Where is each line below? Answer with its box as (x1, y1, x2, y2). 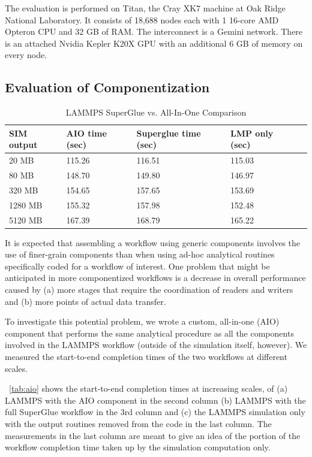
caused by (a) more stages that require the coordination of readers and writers (5, 283, 293, 296)
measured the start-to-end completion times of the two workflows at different (5, 350, 287, 363)
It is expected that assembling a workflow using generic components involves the (5, 236, 301, 249)
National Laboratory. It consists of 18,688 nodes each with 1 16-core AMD (5, 13, 279, 26)
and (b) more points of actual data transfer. (5, 295, 166, 307)
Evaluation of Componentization (5, 78, 210, 96)
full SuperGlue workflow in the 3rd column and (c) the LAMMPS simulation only (5, 405, 305, 418)
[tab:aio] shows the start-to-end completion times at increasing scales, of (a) (9, 382, 288, 395)
